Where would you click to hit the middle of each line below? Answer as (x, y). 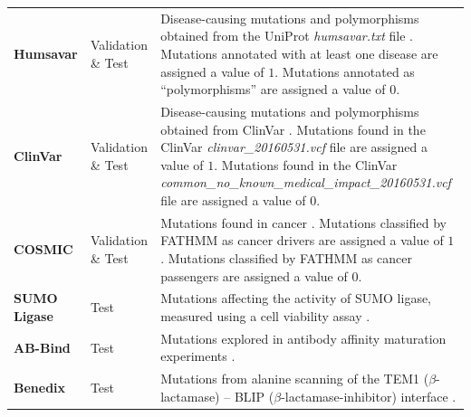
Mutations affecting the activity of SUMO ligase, (296, 298)
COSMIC (43, 249)
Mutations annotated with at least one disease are (299, 53)
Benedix (40, 388)
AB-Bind (42, 347)
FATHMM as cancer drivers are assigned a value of (302, 240)
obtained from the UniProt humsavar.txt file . (287, 36)
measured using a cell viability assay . (265, 316)
